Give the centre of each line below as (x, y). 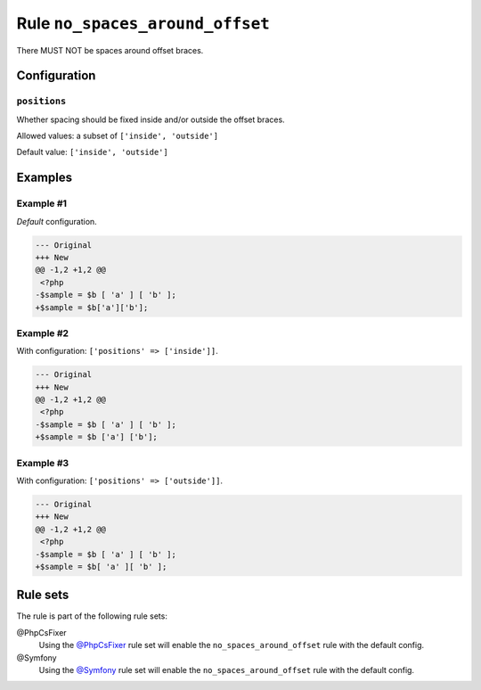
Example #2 (43, 333)
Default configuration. (57, 221)
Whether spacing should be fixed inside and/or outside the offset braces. (151, 119)
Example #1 (41, 203)
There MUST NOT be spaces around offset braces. (110, 50)
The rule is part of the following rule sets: (92, 616)
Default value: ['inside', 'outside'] (92, 152)
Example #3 (43, 463)
